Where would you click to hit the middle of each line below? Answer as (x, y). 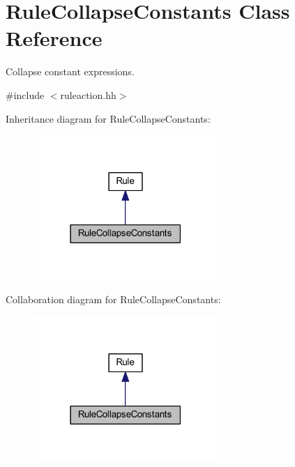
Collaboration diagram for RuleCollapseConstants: (113, 299)
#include (25, 94)
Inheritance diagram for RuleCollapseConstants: (108, 118)
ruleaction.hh (88, 94)
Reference (54, 38)
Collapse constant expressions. (70, 71)
